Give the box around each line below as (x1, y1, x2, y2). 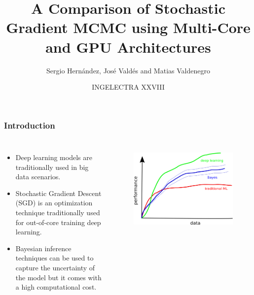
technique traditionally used (15, 207, 100, 217)
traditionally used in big (15, 162, 89, 172)
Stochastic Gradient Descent (15, 188, 102, 198)
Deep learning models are (15, 152, 92, 162)
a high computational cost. (15, 282, 97, 292)
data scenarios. (15, 171, 61, 182)
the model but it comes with (15, 272, 102, 282)
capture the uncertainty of (15, 262, 95, 272)
